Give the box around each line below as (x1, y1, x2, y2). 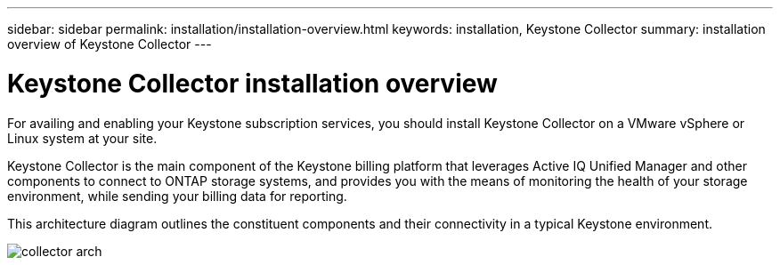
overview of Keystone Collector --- (7, 36, 212, 52)
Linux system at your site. (7, 130, 158, 146)
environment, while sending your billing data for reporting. (7, 188, 347, 204)
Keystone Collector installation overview (7, 68, 498, 99)
